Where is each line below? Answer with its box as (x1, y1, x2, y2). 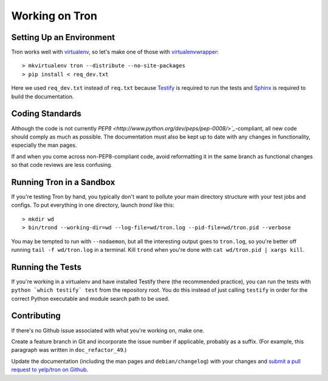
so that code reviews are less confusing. (11, 161, 112, 169)
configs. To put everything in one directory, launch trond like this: (11, 201, 174, 209)
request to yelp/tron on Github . (11, 366, 89, 373)
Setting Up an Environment (11, 32, 115, 42)
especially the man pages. (11, 141, 77, 149)
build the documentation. (11, 93, 74, 100)
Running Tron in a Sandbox (11, 177, 115, 187)
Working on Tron (11, 9, 97, 22)
